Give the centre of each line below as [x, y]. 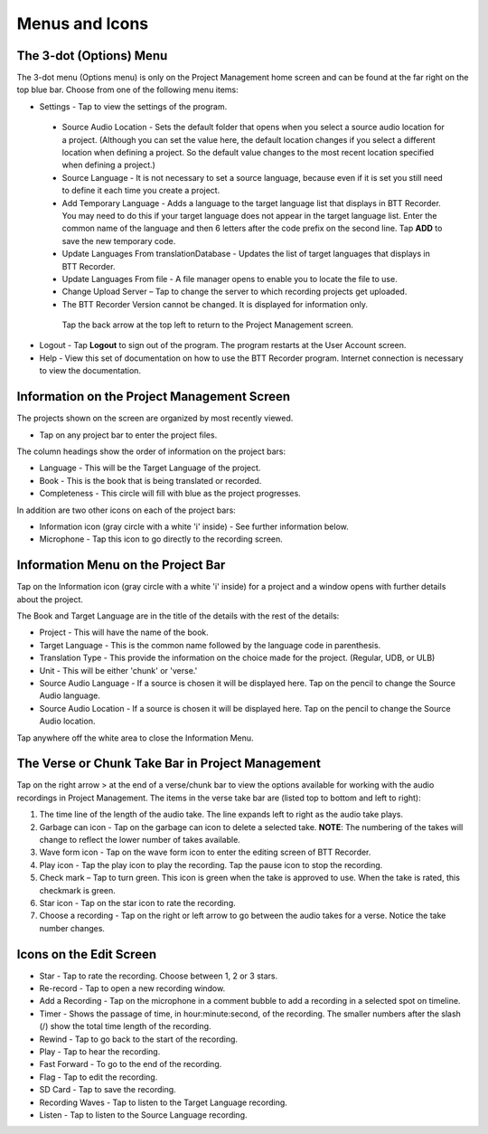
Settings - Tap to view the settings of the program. [133, 106]
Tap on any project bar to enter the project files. [128, 435]
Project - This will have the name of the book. [124, 632]
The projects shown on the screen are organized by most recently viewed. [155, 418]
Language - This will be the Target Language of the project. [150, 468]
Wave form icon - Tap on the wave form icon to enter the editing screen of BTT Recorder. [205, 852]
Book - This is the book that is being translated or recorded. [150, 480]
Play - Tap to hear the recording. [100, 1051]
